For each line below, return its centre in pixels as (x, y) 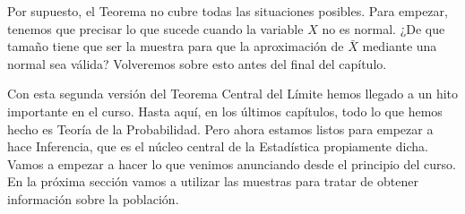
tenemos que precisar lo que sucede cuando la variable (155, 28)
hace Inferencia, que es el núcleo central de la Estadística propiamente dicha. (218, 146)
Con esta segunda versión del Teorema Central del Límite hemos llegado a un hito (233, 94)
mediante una (400, 46)
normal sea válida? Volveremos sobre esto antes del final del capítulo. (197, 63)
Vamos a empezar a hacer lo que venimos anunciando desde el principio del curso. (232, 163)
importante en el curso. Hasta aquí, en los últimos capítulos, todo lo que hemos (225, 111)
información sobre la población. (93, 198)
